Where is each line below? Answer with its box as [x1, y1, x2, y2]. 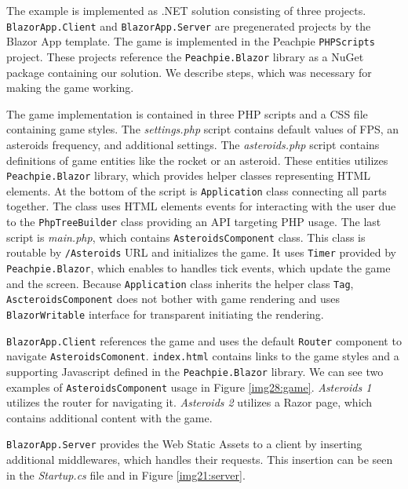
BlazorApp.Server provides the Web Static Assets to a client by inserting [6, 436, 362, 452]
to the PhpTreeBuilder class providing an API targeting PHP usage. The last [6, 213, 381, 230]
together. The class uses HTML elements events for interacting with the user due [6, 198, 396, 214]
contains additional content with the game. [6, 409, 213, 425]
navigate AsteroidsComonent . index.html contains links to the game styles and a [6, 348, 399, 364]
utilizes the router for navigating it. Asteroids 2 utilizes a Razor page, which [6, 394, 373, 411]
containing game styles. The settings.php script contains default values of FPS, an [6, 121, 399, 137]
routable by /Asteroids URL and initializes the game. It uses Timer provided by [6, 244, 396, 261]
